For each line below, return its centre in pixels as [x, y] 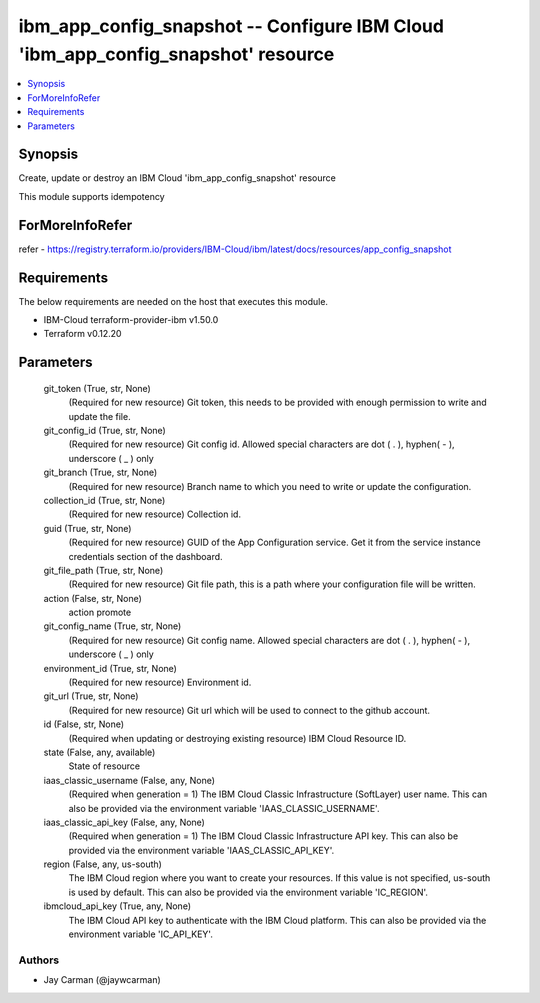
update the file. [99, 416]
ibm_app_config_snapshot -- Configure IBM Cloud [231, 26]
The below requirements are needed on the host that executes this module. [173, 301]
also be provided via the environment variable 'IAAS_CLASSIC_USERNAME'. [224, 808]
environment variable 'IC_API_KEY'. [141, 934]
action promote [100, 612]
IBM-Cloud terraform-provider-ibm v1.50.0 [131, 320]
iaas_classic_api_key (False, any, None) [124, 822]
